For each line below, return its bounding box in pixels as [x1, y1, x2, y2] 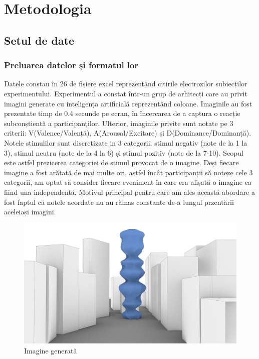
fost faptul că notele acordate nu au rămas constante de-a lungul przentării [4, 196, 234, 207]
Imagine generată [24, 345, 77, 355]
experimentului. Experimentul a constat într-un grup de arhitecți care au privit [4, 88, 247, 98]
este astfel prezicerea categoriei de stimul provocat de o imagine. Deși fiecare [4, 157, 239, 168]
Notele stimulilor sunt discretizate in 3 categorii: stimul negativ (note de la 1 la [4, 137, 247, 148]
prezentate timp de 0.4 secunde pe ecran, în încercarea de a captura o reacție [4, 108, 240, 118]
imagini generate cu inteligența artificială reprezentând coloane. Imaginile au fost [4, 98, 252, 108]
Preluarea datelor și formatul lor [4, 59, 139, 71]
